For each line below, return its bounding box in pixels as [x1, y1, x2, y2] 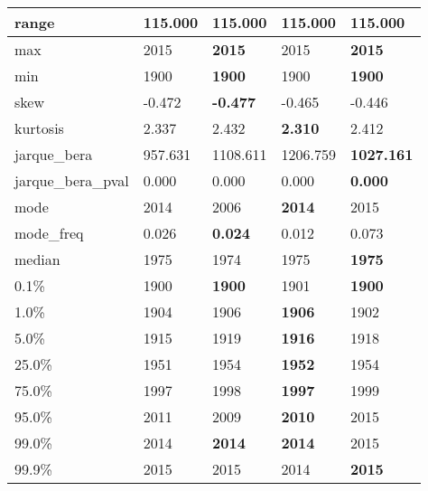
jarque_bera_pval [14, 170, 129, 191]
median [14, 249, 60, 269]
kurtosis [14, 118, 64, 138]
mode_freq [14, 222, 84, 243]
